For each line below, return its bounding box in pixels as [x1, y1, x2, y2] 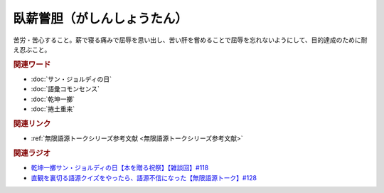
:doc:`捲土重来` [31, 105, 75, 113]
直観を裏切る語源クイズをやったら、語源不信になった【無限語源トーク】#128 [31, 173, 257, 182]
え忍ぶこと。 [13, 45, 51, 53]
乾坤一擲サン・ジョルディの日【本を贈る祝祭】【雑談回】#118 [31, 164, 209, 172]
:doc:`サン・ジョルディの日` [31, 75, 112, 83]
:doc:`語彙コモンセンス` [31, 85, 100, 93]
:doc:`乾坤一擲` [31, 95, 75, 103]
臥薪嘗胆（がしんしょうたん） [13, 11, 188, 26]
